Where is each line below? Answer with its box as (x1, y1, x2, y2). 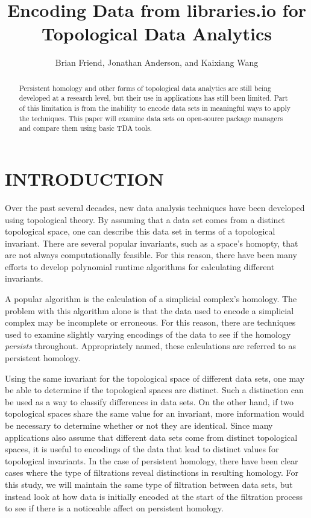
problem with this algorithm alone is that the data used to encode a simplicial (5, 304, 294, 317)
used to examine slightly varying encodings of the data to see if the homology (5, 327, 291, 340)
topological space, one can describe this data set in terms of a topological (5, 225, 275, 238)
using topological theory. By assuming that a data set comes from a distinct (5, 213, 286, 226)
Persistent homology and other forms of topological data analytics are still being (19, 83, 271, 93)
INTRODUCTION (5, 166, 165, 191)
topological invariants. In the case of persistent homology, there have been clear (5, 454, 298, 467)
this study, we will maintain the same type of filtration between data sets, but (5, 478, 293, 490)
